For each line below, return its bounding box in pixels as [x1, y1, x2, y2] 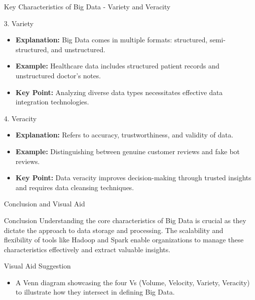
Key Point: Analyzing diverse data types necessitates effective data [15, 87, 223, 97]
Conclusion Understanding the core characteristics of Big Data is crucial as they [4, 215, 247, 225]
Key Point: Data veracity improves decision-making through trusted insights [15, 172, 252, 183]
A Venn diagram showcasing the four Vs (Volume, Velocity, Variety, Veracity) [15, 277, 250, 287]
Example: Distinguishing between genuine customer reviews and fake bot [15, 146, 240, 156]
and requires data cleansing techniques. [15, 182, 134, 192]
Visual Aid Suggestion [4, 261, 71, 271]
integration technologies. [15, 97, 89, 107]
